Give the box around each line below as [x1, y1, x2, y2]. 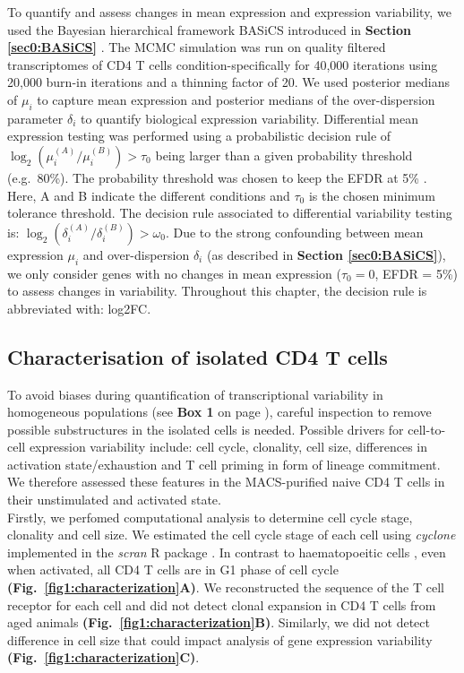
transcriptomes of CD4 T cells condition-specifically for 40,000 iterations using [7, 55, 438, 73]
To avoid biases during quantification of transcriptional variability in [7, 384, 383, 403]
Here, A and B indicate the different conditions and [7, 186, 290, 204]
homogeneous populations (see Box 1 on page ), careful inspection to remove [7, 402, 432, 421]
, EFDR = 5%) [374, 263, 459, 282]
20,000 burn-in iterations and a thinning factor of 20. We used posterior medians [7, 73, 451, 91]
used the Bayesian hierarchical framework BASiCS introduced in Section [7, 20, 411, 39]
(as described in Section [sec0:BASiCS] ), [206, 245, 446, 263]
